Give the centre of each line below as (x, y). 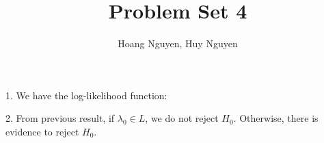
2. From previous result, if (60, 118)
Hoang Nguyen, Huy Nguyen (178, 43)
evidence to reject (42, 131)
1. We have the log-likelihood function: (86, 95)
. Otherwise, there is (276, 118)
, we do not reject (182, 118)
